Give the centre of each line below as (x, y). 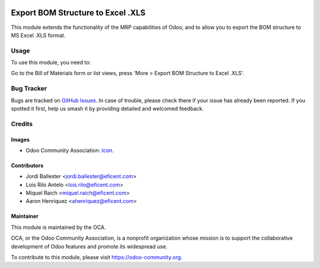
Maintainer (25, 217)
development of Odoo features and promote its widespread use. (89, 246)
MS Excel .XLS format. (38, 35)
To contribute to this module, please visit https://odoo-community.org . (97, 257)
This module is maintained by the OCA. (58, 227)
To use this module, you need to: (51, 63)
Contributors (27, 165)
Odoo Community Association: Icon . (70, 150)
